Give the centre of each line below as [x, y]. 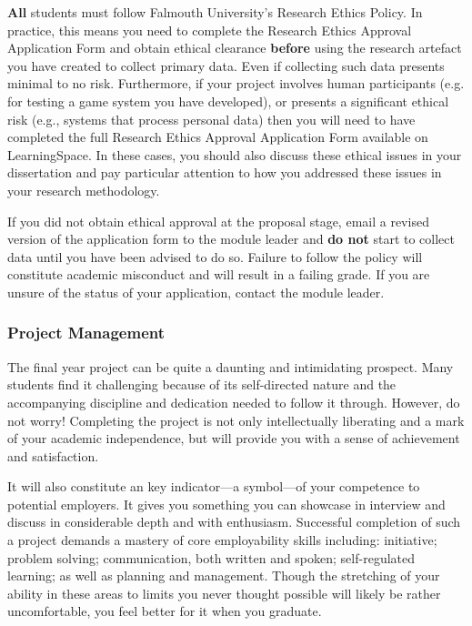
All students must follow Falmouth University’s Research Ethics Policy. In [215, 12]
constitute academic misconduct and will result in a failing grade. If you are [219, 274]
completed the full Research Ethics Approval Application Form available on [218, 137]
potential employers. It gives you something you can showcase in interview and [226, 504]
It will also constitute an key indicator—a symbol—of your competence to [214, 486]
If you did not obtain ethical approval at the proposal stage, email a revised [218, 221]
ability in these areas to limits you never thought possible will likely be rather [224, 593]
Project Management [86, 333]
